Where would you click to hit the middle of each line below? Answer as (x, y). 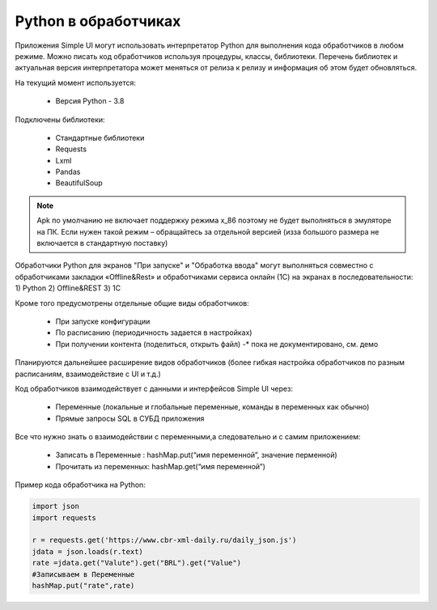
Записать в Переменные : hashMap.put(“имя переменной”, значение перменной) (196, 455)
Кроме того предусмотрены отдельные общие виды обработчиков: (132, 303)
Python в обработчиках (98, 21)
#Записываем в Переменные (83, 574)
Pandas (68, 172)
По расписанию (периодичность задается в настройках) (154, 333)
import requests (64, 517)
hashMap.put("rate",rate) (83, 585)
